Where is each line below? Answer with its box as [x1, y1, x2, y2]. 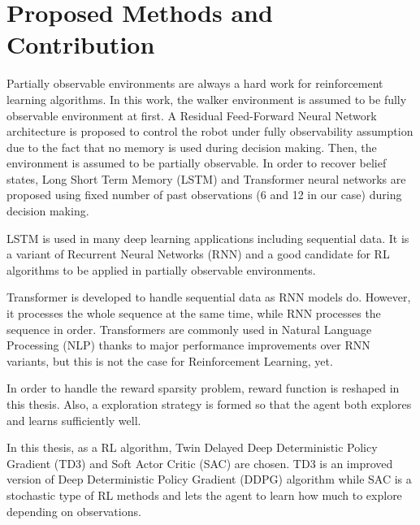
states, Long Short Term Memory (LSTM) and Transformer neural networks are [6, 170, 406, 187]
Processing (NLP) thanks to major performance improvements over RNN [6, 336, 370, 354]
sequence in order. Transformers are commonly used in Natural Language [6, 320, 372, 337]
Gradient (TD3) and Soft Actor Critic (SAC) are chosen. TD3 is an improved [6, 454, 393, 471]
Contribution [6, 28, 155, 61]
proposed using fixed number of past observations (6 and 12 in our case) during [6, 186, 402, 203]
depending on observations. [6, 502, 141, 519]
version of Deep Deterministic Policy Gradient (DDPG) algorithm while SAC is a [6, 471, 412, 488]
